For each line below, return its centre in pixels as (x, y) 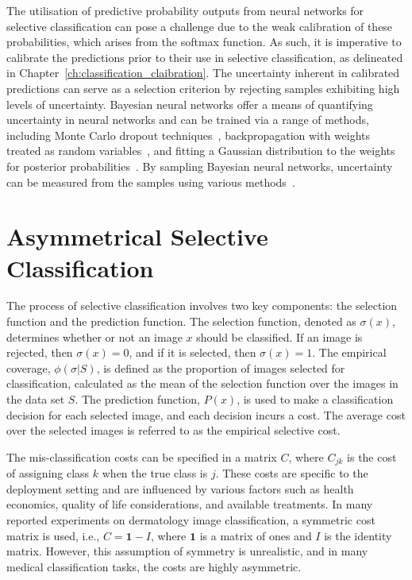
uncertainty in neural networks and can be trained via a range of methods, (188, 120)
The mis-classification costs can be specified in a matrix (142, 456)
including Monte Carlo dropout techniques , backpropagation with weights (189, 135)
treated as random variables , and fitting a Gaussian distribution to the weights (201, 151)
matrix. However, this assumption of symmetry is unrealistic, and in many (187, 551)
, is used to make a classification (315, 399)
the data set (36, 399)
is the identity (358, 535)
